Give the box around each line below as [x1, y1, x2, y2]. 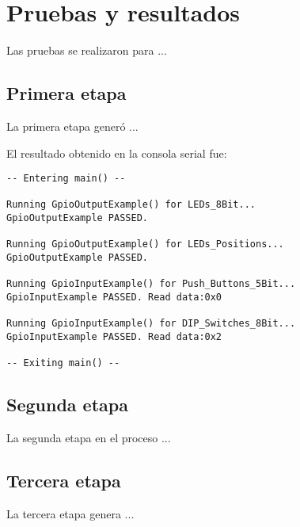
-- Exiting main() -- [6, 357, 120, 369]
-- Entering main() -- [6, 173, 126, 185]
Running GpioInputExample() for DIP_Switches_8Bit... [6, 318, 296, 330]
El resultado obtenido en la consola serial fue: [6, 144, 227, 161]
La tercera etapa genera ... [6, 505, 135, 521]
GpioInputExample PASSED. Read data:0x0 [6, 292, 222, 304]
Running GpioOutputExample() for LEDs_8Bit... [6, 199, 256, 211]
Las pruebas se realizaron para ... [6, 42, 167, 59]
